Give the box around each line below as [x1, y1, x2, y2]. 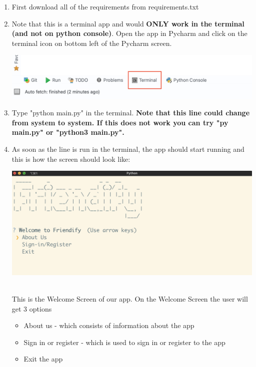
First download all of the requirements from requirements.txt [11, 1, 199, 11]
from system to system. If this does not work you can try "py [11, 117, 228, 127]
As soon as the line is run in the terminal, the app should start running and [11, 143, 244, 154]
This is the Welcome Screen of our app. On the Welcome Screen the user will [11, 294, 248, 304]
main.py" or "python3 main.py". [11, 127, 124, 137]
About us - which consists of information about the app [23, 320, 194, 331]
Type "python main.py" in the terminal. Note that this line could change [11, 107, 250, 118]
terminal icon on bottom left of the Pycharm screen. [11, 37, 172, 48]
